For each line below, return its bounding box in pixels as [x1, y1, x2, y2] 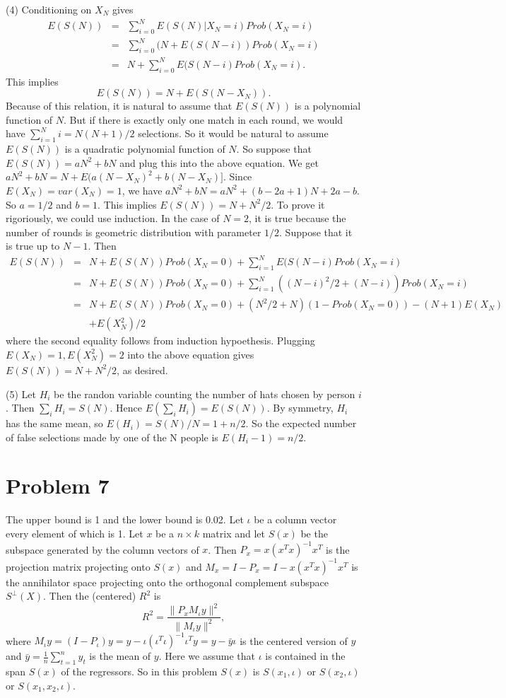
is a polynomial [294, 98, 361, 113]
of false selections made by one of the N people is [6, 429, 218, 444]
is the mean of [89, 648, 151, 663]
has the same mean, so [6, 416, 103, 431]
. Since [223, 169, 252, 184]
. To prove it [271, 197, 325, 211]
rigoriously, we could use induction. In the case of [6, 211, 220, 226]
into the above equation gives [127, 347, 254, 361]
